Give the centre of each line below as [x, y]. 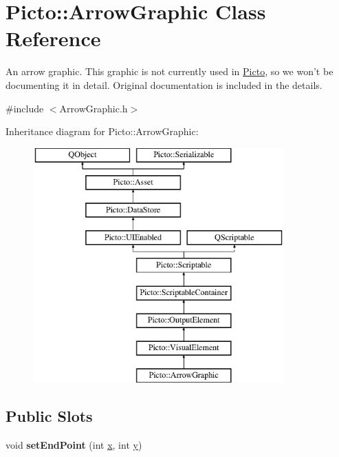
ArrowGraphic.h [94, 108]
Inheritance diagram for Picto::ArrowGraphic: [102, 131]
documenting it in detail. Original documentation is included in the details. [164, 84]
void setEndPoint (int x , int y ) [74, 444]
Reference [53, 38]
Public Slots [49, 415]
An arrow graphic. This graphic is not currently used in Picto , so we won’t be [169, 71]
